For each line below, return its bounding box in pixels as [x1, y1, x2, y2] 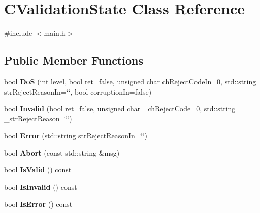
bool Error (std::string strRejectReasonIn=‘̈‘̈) [4, 130, 148, 141]
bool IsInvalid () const [4, 181, 77, 192]
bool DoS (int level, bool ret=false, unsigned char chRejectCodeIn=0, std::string [4, 76, 256, 86]
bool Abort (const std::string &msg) [4, 147, 120, 158]
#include [4, 27, 32, 38]
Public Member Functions [4, 52, 143, 68]
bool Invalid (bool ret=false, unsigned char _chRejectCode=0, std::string [4, 103, 236, 114]
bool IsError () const [4, 198, 73, 209]
